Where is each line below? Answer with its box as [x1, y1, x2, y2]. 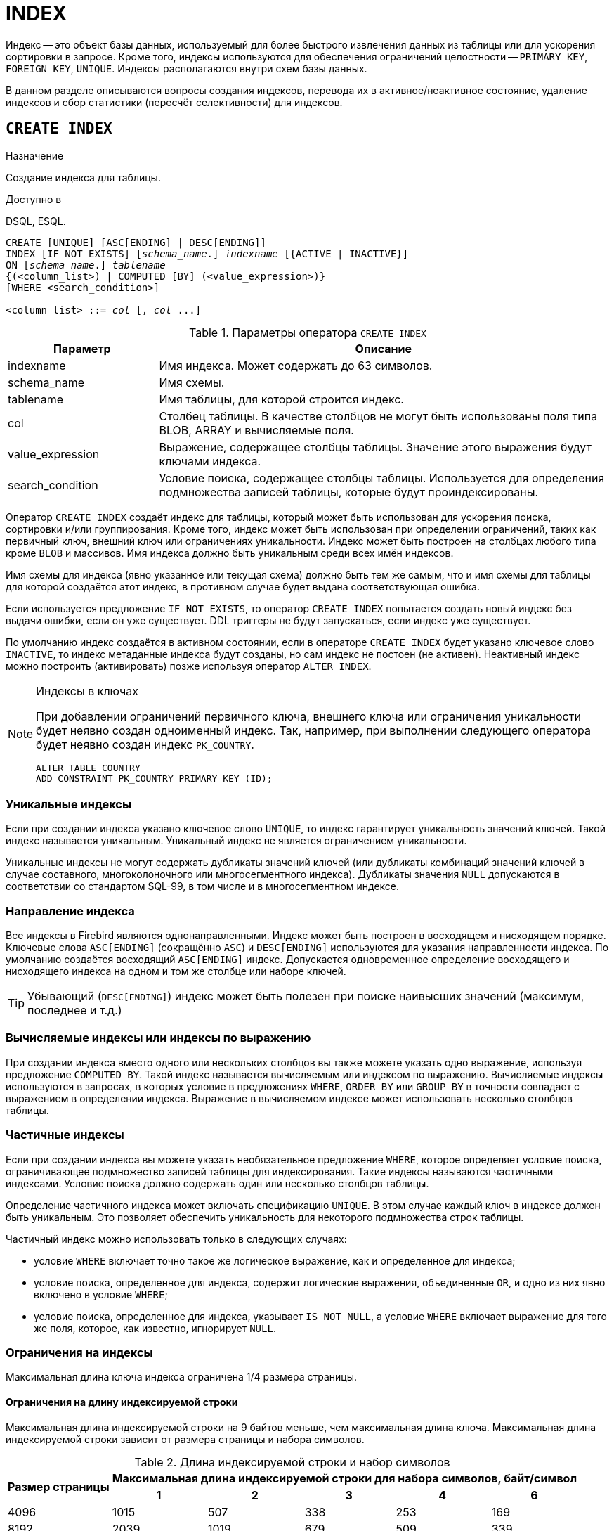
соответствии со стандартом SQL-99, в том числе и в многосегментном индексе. [6, 880, 400, 893]
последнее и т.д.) [27, 1003, 122, 1018]
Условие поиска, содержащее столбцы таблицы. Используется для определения [159, 470, 605, 485]
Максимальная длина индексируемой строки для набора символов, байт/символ [112, 1471, 577, 1485]
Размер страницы [8, 1479, 110, 1494]
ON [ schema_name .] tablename [6, 259, 166, 271]
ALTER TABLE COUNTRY [36, 762, 141, 773]
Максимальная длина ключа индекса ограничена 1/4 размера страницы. [6, 1371, 358, 1383]
